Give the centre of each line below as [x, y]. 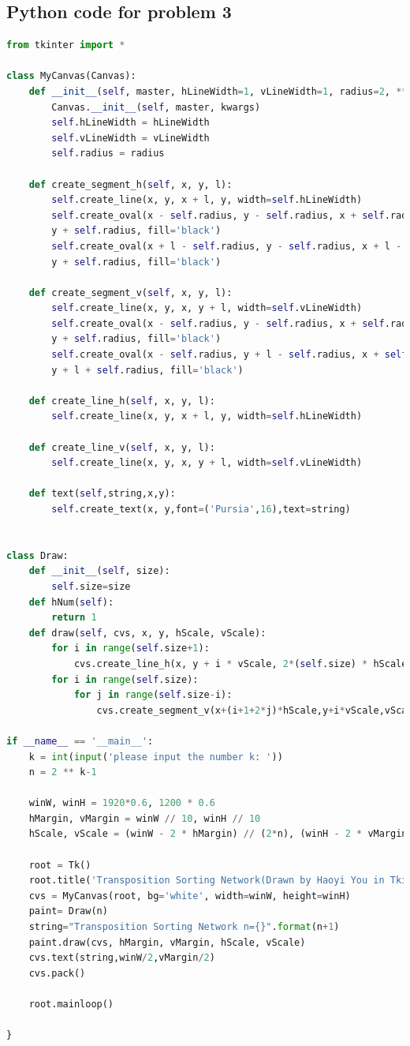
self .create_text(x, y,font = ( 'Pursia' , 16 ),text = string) [201, 510]
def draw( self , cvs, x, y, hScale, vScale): [147, 633]
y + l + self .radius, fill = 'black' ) [147, 370]
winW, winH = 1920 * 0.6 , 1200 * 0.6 [122, 803]
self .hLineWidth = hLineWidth [130, 123]
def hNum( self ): [71, 602]
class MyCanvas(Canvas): [71, 76]
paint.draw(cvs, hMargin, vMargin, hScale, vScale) [167, 942]
